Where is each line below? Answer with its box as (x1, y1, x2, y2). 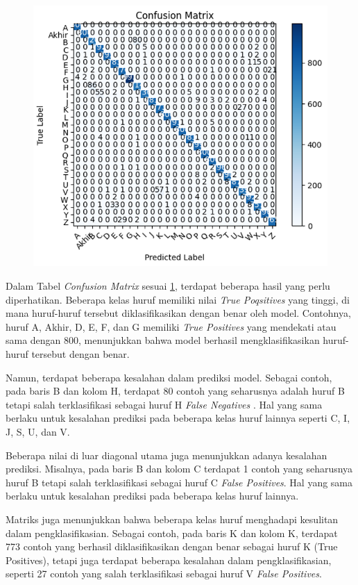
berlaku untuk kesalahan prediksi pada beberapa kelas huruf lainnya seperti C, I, (6, 411, 350, 425)
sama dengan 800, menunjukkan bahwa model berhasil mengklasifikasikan (6, 333, 320, 347)
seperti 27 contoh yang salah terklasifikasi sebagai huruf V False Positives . (6, 566, 322, 581)
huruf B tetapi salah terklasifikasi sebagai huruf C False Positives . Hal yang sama (6, 475, 353, 489)
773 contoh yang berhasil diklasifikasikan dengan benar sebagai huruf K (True (6, 539, 338, 554)
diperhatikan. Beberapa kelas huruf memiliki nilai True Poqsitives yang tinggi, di (6, 292, 350, 306)
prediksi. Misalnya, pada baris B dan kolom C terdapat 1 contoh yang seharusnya (6, 461, 353, 476)
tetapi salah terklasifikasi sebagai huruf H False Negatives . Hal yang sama (6, 397, 323, 411)
